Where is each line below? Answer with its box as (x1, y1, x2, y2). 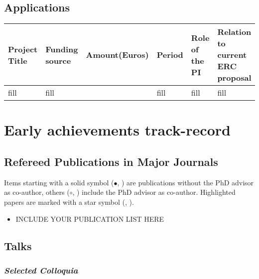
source (45, 54, 71, 66)
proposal (217, 72, 252, 84)
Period (156, 49, 183, 61)
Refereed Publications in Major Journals (4, 153, 218, 169)
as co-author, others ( (4, 187, 70, 197)
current (217, 49, 247, 61)
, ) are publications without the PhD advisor (117, 177, 254, 187)
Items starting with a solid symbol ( (4, 177, 114, 187)
